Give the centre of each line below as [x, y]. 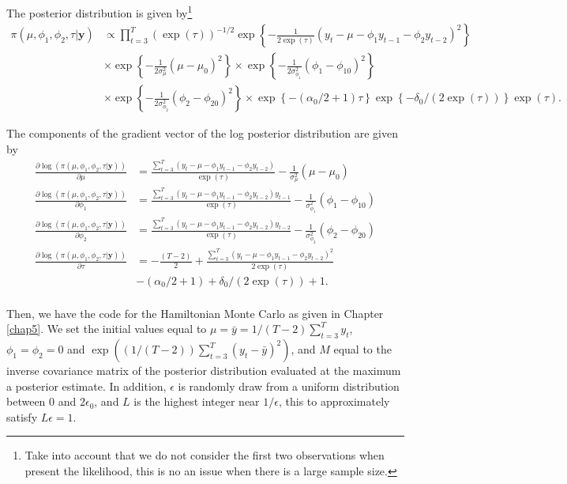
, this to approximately [334, 401]
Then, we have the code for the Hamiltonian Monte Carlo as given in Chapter [195, 313]
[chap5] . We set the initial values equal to [107, 329]
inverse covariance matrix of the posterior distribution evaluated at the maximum [204, 371]
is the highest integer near [197, 401]
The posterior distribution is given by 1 [100, 11]
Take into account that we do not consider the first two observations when [205, 455]
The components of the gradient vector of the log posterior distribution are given [202, 133]
